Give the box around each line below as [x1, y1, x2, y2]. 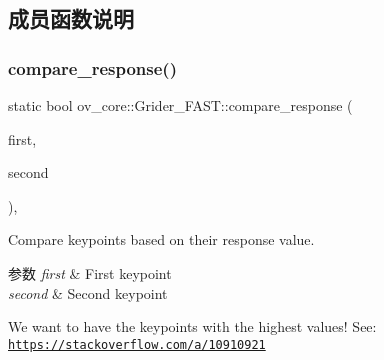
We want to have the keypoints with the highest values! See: [8, 316, 377, 337]
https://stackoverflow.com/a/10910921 [8, 337, 266, 352]
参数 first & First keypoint [8, 262, 172, 283]
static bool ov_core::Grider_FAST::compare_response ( [8, 95, 353, 115]
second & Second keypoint [8, 282, 168, 303]
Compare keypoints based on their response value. [8, 229, 315, 250]
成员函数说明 [8, 3, 134, 34]
